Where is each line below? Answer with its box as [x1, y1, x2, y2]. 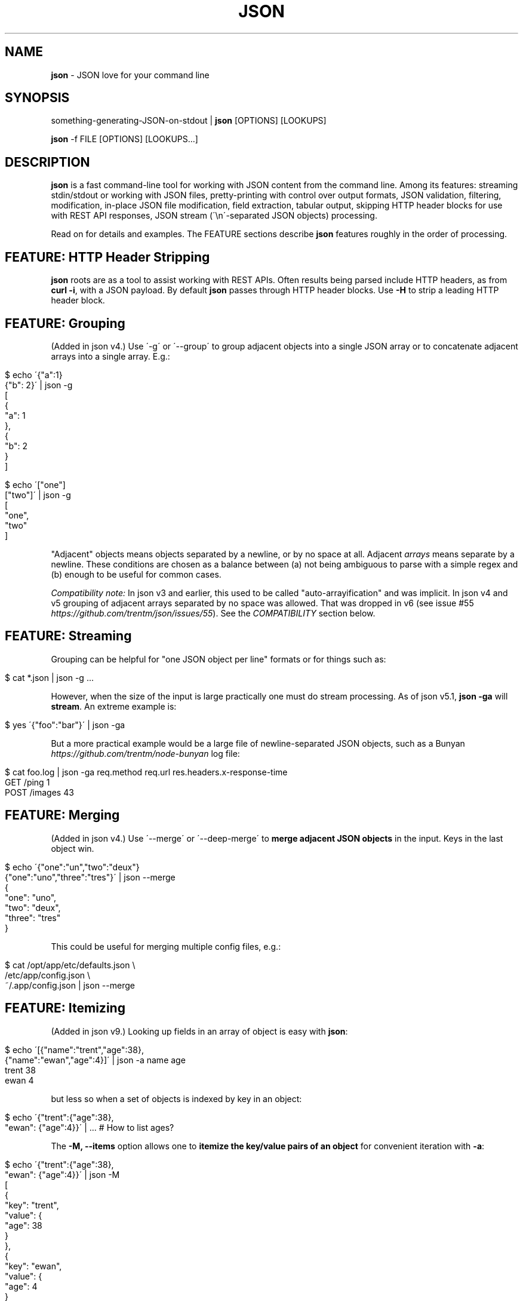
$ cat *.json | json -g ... [5, 672, 94, 683]
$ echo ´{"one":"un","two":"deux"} [5, 861, 140, 872]
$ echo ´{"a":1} [5, 369, 63, 380]
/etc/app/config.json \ [5, 969, 91, 980]
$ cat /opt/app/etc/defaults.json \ [5, 959, 136, 970]
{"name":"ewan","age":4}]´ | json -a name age [5, 1054, 186, 1065]
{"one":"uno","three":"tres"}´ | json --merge [5, 872, 176, 882]
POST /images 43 [5, 787, 74, 797]
